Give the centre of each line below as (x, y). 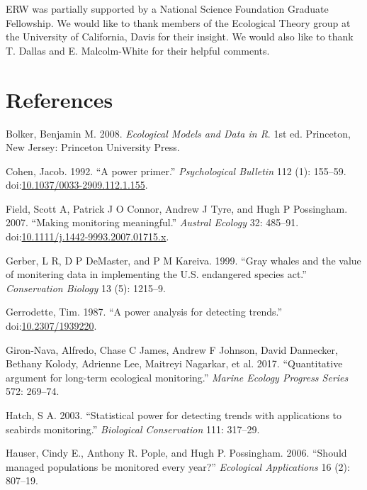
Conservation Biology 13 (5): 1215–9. (86, 288)
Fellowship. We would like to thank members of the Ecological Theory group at (178, 22)
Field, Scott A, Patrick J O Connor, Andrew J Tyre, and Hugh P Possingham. (177, 208)
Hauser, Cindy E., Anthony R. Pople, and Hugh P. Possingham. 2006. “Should (176, 453)
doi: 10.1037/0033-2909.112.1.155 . (77, 185)
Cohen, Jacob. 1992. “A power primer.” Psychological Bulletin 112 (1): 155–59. (176, 171)
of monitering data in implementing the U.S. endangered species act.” (156, 274)
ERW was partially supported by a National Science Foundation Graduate (167, 9)
